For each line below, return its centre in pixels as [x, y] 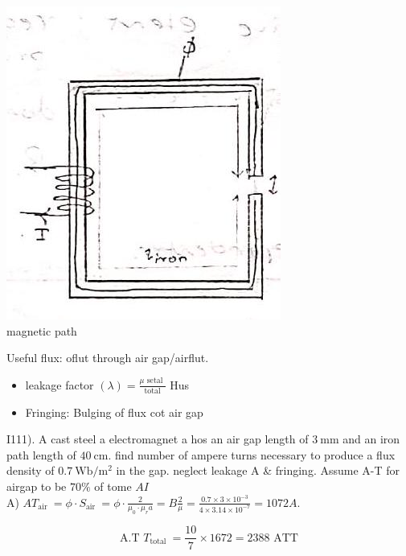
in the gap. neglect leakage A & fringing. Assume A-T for [258, 470]
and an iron [371, 439]
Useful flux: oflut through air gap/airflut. [108, 358]
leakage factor [59, 384]
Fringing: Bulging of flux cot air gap [114, 412]
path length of [41, 454]
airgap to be [37, 486]
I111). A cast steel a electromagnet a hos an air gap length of [158, 439]
